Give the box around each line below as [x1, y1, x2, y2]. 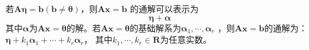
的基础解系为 [129, 21, 181, 34]
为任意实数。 [160, 33, 212, 46]
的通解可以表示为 [130, 2, 199, 14]
